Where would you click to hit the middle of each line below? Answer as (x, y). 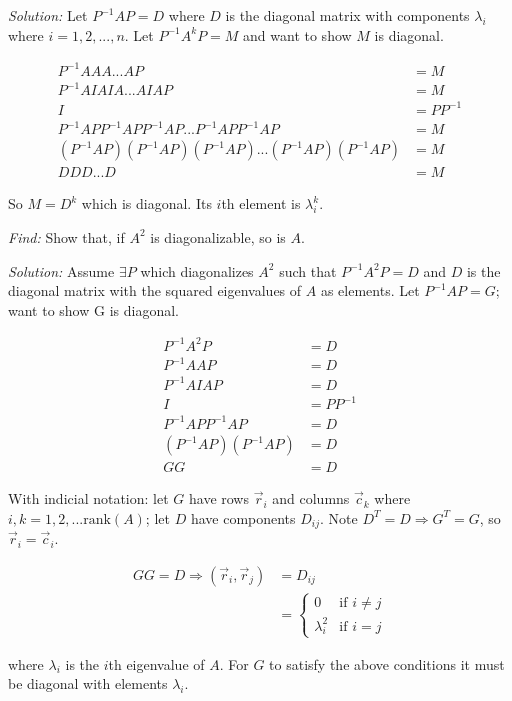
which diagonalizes (197, 270)
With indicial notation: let (88, 498)
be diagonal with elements (88, 683)
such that (308, 270)
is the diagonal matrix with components (347, 15)
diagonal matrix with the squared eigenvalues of (155, 290)
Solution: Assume (61, 270)
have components (243, 517)
